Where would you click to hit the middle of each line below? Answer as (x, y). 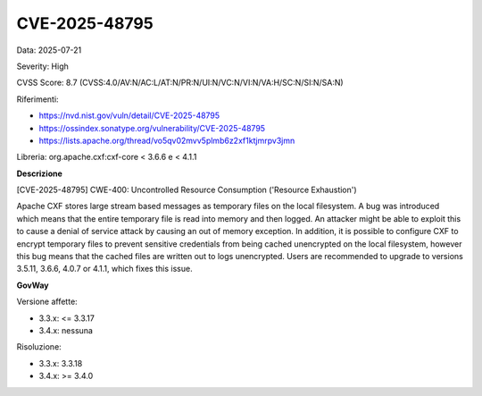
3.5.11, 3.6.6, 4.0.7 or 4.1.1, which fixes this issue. (104, 269)
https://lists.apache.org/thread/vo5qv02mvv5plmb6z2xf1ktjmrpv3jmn (167, 140)
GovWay (33, 285)
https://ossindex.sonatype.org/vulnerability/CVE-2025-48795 (152, 128)
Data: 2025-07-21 (49, 50)
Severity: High (42, 66)
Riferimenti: (37, 99)
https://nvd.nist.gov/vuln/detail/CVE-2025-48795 (129, 115)
